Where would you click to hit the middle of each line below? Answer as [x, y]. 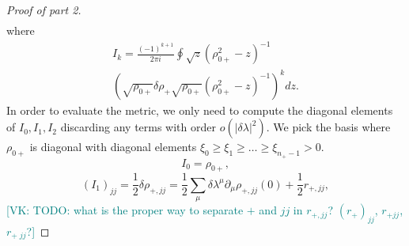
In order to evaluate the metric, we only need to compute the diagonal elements [200, 110]
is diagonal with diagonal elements [113, 147]
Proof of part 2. [44, 9]
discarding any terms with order [138, 127]
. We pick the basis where [328, 127]
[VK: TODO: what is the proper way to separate [125, 210]
